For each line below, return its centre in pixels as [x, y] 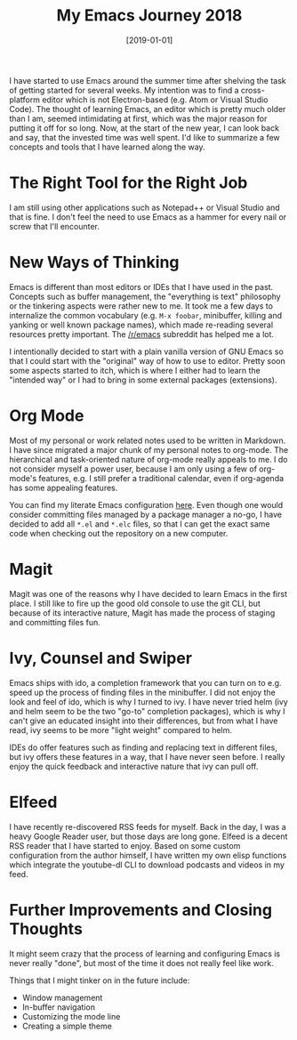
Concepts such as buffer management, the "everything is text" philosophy [145, 296]
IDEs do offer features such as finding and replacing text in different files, [143, 747]
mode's [23, 478]
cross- [253, 90]
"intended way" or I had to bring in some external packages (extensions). [143, 380]
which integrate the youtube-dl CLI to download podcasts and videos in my [147, 865]
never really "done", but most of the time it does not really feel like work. [141, 963]
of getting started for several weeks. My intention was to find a [124, 90]
